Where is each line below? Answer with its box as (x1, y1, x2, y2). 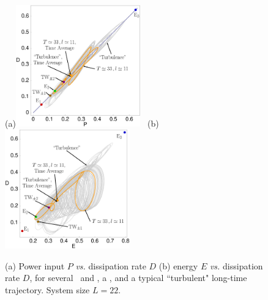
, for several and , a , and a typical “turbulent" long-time (29, 271, 247, 284)
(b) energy (158, 259, 198, 272)
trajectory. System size (5, 283, 90, 296)
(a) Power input (5, 259, 65, 272)
